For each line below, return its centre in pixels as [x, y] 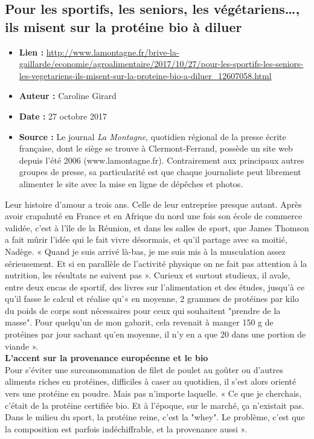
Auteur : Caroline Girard [68, 96]
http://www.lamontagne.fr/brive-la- [113, 52]
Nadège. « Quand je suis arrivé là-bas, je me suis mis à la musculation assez [146, 251]
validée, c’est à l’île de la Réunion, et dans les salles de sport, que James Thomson [157, 227]
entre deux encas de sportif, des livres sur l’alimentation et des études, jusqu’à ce [155, 287]
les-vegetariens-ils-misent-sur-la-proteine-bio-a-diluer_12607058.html [145, 75]
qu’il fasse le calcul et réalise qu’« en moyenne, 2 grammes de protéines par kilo [152, 299]
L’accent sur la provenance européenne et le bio [107, 358]
